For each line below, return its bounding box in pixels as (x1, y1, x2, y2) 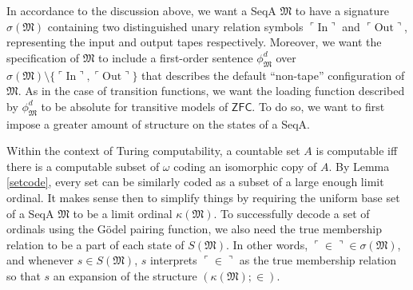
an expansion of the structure (53, 267, 197, 284)
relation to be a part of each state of (6, 236, 185, 252)
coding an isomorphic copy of (173, 157, 317, 174)
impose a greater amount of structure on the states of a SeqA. (6, 115, 310, 132)
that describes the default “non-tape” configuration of (141, 66, 405, 83)
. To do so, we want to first (252, 97, 385, 114)
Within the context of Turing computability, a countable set (6, 142, 300, 159)
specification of (6, 49, 80, 66)
